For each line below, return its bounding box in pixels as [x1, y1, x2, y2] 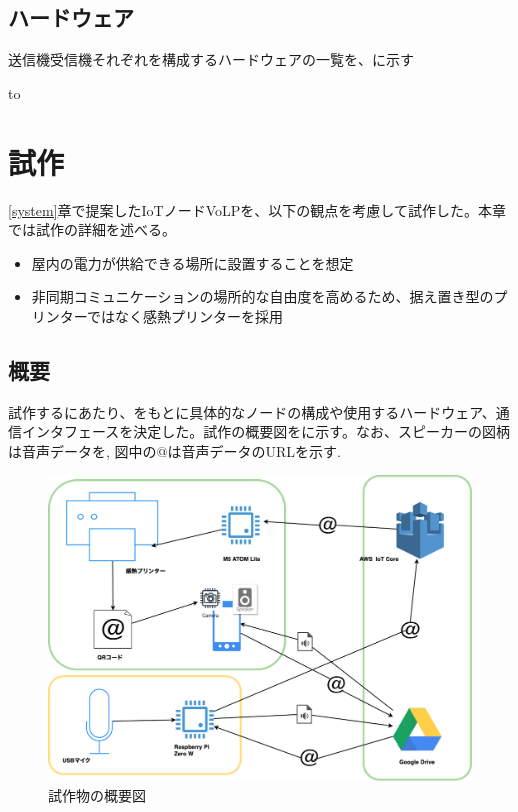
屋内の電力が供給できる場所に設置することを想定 [31, 252, 354, 273]
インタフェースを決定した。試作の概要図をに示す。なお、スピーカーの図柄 [21, 421, 510, 442]
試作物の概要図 [48, 785, 146, 806]
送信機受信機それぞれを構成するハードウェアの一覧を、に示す [8, 49, 414, 70]
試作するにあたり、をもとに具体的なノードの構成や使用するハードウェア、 [8, 401, 496, 422]
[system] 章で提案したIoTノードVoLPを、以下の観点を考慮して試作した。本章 [8, 199, 506, 220]
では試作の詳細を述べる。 [8, 219, 176, 240]
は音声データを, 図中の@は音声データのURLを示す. [8, 440, 341, 461]
